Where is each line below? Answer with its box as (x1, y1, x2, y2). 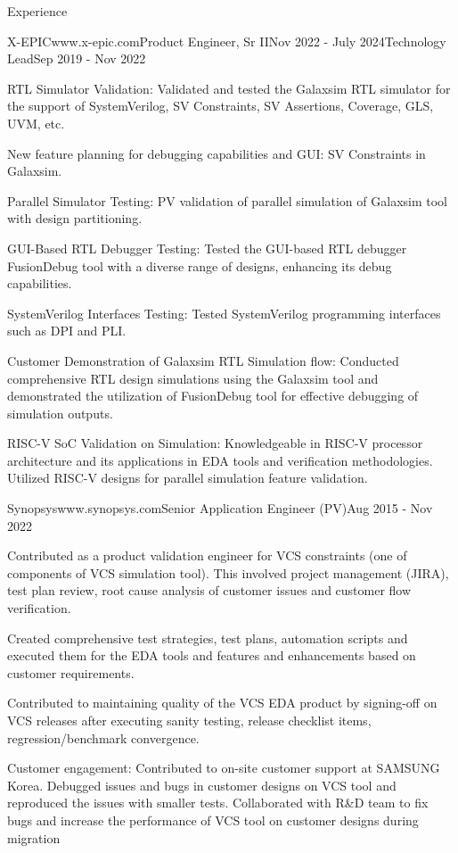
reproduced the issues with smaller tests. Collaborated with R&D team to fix (7, 793, 429, 812)
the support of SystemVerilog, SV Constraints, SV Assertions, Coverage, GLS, (7, 96, 434, 115)
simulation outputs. (7, 403, 113, 422)
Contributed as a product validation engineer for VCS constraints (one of (7, 546, 407, 565)
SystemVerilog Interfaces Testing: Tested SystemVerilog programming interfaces (7, 303, 441, 322)
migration (7, 828, 61, 847)
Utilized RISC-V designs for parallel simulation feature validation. (7, 468, 368, 487)
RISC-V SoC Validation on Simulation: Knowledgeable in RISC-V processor (7, 434, 423, 452)
